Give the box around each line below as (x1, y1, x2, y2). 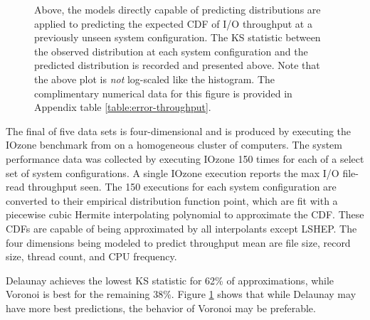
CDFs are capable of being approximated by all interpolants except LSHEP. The (6, 220, 357, 235)
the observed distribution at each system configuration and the (34, 43, 308, 58)
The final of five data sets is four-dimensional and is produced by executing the (6, 123, 351, 138)
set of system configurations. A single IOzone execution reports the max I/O (6, 165, 339, 180)
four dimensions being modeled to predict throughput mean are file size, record (6, 235, 351, 250)
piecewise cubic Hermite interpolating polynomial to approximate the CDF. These (6, 207, 364, 222)
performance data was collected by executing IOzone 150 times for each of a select (6, 151, 364, 166)
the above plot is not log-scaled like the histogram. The (34, 71, 275, 86)
